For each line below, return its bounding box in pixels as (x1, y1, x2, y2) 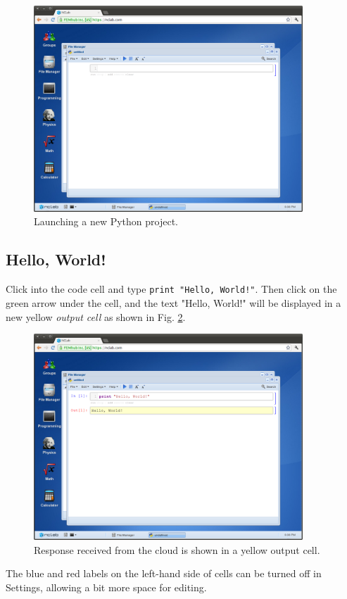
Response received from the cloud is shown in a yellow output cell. (34, 542, 320, 557)
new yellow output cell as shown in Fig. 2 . (6, 309, 186, 324)
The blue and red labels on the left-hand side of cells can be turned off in (6, 566, 322, 581)
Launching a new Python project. (34, 214, 179, 229)
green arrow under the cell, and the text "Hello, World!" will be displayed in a (6, 295, 341, 310)
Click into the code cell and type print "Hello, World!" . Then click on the (6, 282, 337, 296)
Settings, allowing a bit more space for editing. (6, 579, 207, 594)
